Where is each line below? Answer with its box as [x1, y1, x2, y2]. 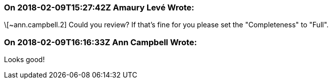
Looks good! [4, 55, 45, 64]
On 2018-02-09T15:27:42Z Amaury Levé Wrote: [4, 2, 194, 12]
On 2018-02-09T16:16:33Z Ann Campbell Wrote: [4, 37, 197, 47]
